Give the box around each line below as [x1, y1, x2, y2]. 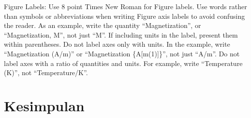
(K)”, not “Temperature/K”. [4, 67, 88, 78]
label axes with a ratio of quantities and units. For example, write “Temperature [4, 58, 243, 68]
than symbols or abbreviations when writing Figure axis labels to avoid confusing [4, 11, 245, 21]
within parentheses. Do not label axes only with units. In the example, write [4, 39, 230, 49]
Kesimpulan [4, 95, 85, 115]
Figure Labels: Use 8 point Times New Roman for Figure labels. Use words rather [4, 1, 247, 11]
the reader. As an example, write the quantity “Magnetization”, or [4, 20, 201, 30]
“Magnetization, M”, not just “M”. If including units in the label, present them [4, 29, 238, 39]
